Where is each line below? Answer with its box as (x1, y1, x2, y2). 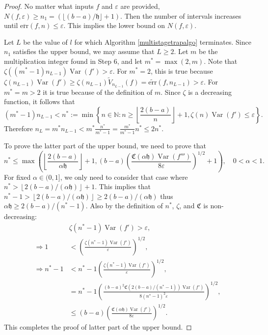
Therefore (4, 123, 33, 133)
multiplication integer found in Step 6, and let (4, 56, 143, 66)
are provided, (120, 1, 160, 11)
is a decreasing (188, 86, 232, 97)
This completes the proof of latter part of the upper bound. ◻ (4, 322, 192, 332)
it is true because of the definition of (43, 86, 153, 97)
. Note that (204, 56, 238, 66)
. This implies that (95, 181, 151, 192)
